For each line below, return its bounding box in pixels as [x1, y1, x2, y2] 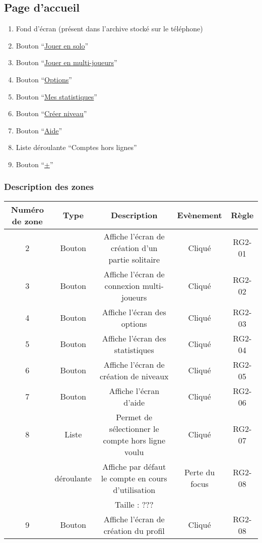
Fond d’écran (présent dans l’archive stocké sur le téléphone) [16, 23, 203, 34]
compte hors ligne [103, 434, 166, 446]
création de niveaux [99, 370, 169, 382]
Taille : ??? [115, 498, 154, 510]
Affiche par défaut [102, 460, 166, 472]
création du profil [103, 524, 165, 536]
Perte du [184, 466, 215, 478]
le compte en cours [101, 472, 167, 484]
